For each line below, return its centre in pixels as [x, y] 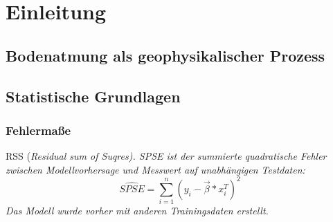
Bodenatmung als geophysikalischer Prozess [165, 55]
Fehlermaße [38, 130]
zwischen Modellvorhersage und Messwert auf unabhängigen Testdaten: [155, 169]
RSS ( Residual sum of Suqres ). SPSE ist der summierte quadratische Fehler [166, 156]
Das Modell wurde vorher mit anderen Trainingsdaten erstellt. [137, 211]
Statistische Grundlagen [93, 96]
